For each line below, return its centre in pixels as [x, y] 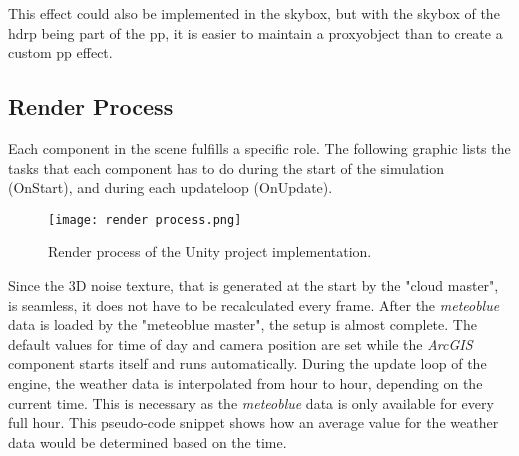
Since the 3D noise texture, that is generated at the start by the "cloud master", [253, 285]
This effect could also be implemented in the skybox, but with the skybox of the [254, 13]
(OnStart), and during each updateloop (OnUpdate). [170, 187]
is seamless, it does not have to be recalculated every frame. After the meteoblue [254, 304]
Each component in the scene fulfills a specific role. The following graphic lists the [259, 147]
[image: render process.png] [145, 219]
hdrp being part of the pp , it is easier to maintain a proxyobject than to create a [255, 32]
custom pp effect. [60, 52]
